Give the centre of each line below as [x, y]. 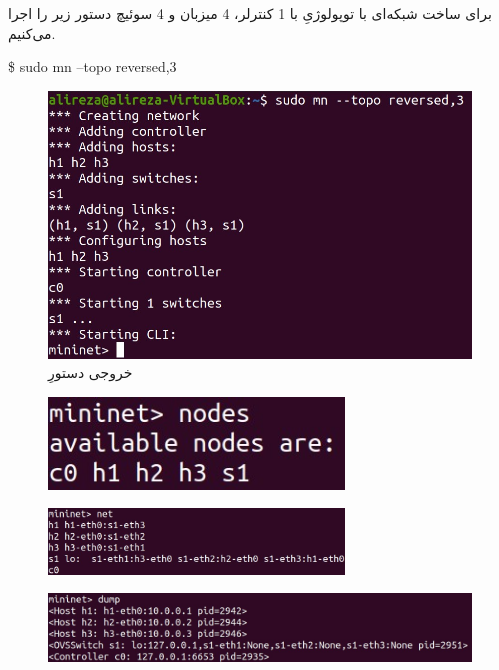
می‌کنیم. [32, 32]
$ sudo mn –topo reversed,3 [92, 66]
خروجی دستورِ [90, 372]
